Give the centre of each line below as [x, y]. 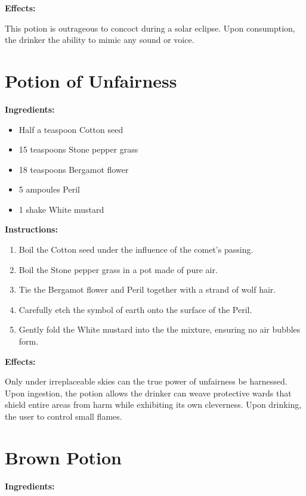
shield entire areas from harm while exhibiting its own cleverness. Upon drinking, [153, 404]
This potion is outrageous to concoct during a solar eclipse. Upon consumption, [150, 28]
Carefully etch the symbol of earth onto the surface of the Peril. [135, 309]
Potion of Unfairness [91, 80]
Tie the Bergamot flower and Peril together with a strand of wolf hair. [147, 289]
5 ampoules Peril [49, 189]
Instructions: [31, 229]
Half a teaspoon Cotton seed [71, 129]
